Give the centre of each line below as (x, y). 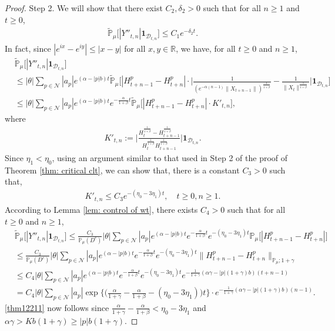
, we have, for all (206, 48)
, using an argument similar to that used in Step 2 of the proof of (170, 157)
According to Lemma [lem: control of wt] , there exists (101, 209)
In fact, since (28, 48)
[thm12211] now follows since (57, 307)
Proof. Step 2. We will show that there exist (84, 8)
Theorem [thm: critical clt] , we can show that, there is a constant (122, 170)
